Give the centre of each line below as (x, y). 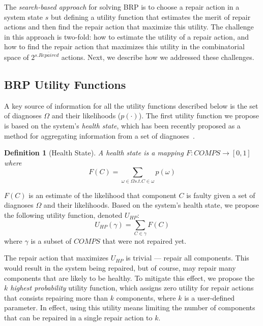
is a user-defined (210, 297)
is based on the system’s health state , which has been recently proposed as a (122, 126)
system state (24, 17)
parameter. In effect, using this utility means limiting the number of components (130, 307)
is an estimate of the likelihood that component (103, 195)
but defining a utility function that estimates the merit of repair (151, 17)
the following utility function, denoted (63, 215)
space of (17, 57)
